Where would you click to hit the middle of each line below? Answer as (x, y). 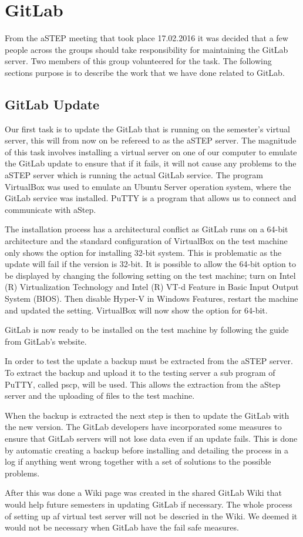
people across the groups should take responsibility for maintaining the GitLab (147, 49)
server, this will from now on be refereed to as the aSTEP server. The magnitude (151, 140)
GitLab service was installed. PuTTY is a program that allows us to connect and (151, 198)
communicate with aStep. (51, 209)
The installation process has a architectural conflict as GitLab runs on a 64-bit (147, 229)
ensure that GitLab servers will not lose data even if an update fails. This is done (151, 438)
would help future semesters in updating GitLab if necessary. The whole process (149, 504)
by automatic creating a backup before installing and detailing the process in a (147, 450)
